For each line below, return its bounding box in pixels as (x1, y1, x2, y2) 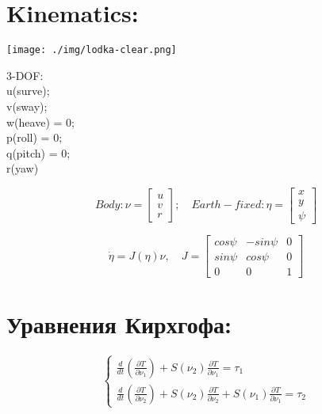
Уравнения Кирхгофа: (6, 308, 232, 340)
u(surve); (6, 82, 50, 99)
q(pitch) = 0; (6, 144, 71, 161)
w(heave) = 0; (6, 113, 75, 130)
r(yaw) (6, 160, 39, 177)
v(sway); (6, 97, 48, 114)
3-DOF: (6, 66, 44, 83)
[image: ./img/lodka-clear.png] (6, 44, 177, 56)
